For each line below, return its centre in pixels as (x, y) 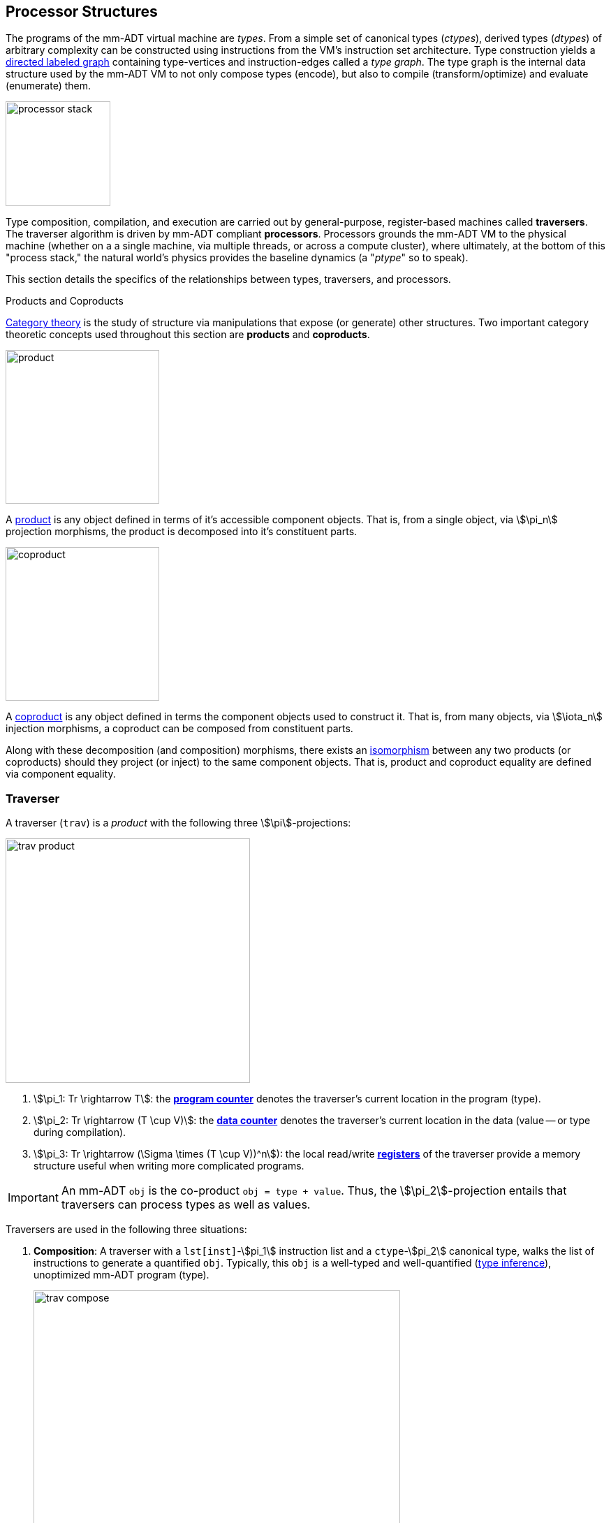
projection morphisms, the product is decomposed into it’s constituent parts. (182, 532)
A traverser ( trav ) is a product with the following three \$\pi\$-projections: (178, 823)
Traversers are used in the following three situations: (126, 1230)
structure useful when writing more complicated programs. (169, 1166)
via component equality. (61, 774)
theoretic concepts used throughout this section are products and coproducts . (188, 335)
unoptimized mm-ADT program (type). (122, 1275)
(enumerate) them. (49, 86)
